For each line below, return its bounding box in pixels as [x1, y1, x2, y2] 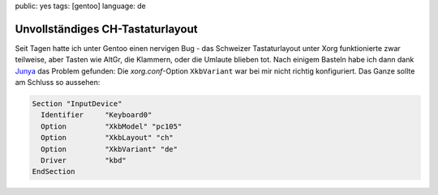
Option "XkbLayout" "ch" [41, 134, 174, 142]
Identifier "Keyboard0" [41, 110, 152, 120]
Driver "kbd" [41, 156, 127, 165]
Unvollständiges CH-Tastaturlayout [15, 22, 198, 36]
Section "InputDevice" [32, 100, 122, 108]
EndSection [32, 167, 75, 176]
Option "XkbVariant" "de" [41, 144, 178, 154]
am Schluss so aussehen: [15, 78, 101, 87]
